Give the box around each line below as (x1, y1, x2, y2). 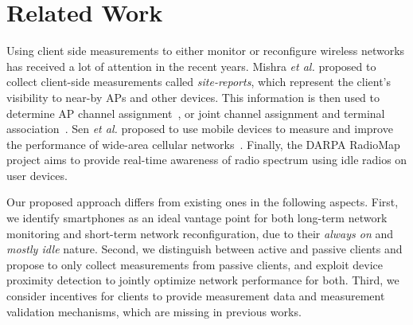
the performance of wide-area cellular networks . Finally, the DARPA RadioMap (6, 135, 400, 152)
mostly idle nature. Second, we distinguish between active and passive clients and (6, 241, 403, 257)
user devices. (6, 166, 68, 183)
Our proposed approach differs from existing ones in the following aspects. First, (6, 194, 399, 210)
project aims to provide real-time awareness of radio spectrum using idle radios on (6, 151, 407, 168)
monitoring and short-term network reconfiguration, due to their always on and (6, 225, 393, 241)
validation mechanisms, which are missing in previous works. (6, 303, 302, 319)
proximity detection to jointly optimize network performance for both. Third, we (6, 272, 399, 288)
